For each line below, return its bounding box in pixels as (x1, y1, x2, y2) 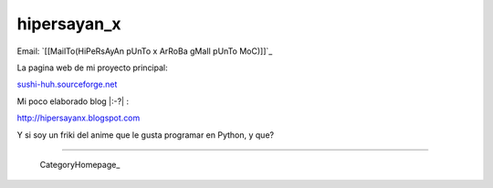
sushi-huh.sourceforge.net (16, 78, 118, 90)
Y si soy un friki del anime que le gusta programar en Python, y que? (16, 129, 274, 141)
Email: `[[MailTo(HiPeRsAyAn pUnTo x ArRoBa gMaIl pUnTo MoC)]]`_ (16, 46, 273, 57)
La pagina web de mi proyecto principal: (16, 62, 168, 73)
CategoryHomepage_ (39, 159, 121, 170)
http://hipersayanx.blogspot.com (16, 112, 141, 123)
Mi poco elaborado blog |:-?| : (16, 96, 130, 107)
